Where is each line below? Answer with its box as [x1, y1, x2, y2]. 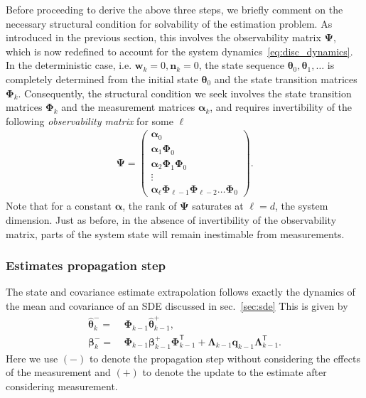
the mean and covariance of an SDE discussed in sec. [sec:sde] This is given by [6, 298, 348, 313]
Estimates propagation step [6, 257, 166, 274]
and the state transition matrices [214, 71, 357, 86]
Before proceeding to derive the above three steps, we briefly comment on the [6, 2, 343, 16]
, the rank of [122, 198, 177, 213]
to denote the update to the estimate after [142, 365, 327, 380]
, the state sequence [198, 58, 284, 72]
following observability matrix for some [6, 113, 173, 128]
